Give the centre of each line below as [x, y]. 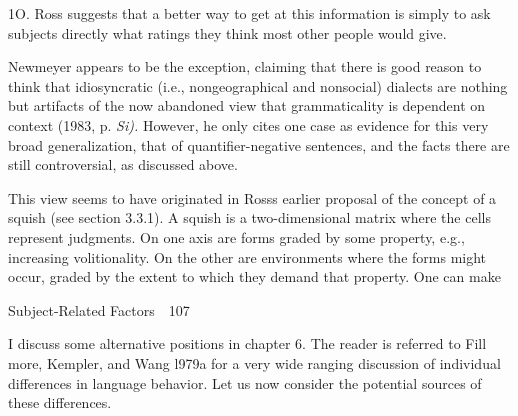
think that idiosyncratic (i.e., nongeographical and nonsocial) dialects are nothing [258, 85]
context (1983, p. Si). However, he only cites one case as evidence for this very [248, 124]
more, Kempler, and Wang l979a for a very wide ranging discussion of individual [254, 362]
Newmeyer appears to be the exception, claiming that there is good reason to [245, 66]
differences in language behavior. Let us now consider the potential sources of [245, 382]
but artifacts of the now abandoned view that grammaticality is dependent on [247, 105]
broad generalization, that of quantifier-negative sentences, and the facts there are [259, 144]
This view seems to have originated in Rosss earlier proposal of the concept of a [252, 197]
